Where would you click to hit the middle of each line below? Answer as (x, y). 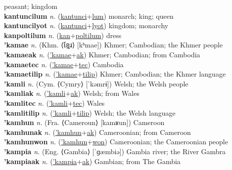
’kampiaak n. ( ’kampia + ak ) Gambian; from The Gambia (92, 161)
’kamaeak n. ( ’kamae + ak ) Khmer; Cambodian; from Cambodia (102, 54)
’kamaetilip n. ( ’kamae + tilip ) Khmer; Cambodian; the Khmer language (115, 74)
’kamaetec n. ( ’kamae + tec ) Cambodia (64, 64)
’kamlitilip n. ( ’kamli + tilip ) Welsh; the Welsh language (90, 112)
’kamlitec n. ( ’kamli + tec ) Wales (54, 103)
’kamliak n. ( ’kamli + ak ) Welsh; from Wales (72, 93)
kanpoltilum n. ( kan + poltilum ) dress (63, 35)
